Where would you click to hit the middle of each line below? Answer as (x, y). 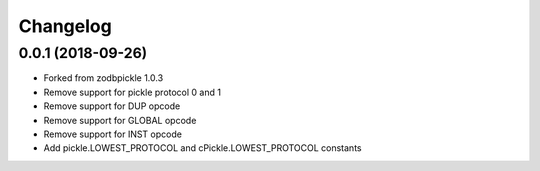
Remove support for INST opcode (112, 134)
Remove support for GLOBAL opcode (120, 120)
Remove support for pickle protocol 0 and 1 (132, 92)
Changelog (65, 26)
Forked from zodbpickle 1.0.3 (103, 78)
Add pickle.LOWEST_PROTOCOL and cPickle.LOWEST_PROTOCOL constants (202, 148)
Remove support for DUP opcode (112, 106)
